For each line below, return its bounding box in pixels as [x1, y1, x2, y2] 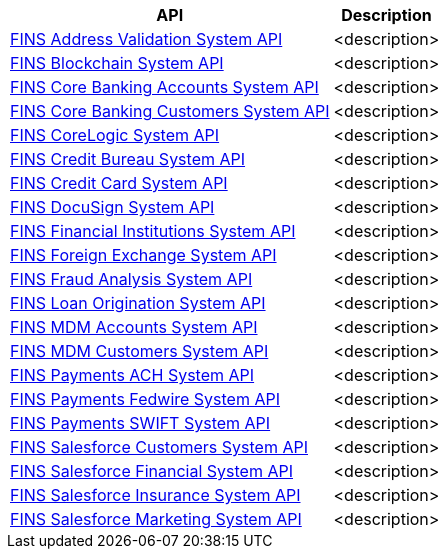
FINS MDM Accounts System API [10, 317, 258, 337]
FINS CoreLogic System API [10, 125, 220, 145]
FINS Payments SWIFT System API [10, 413, 271, 433]
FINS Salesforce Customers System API [10, 437, 308, 457]
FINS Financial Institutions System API [10, 221, 296, 241]
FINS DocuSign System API [10, 197, 215, 217]
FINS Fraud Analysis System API [10, 269, 253, 289]
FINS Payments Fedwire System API [10, 389, 281, 409]
